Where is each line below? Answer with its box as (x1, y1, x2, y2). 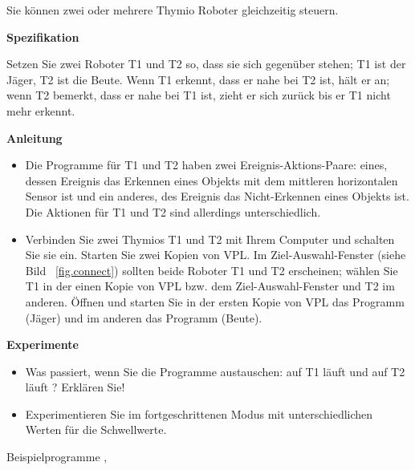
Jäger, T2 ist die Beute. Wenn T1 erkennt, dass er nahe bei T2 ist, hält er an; (6, 71, 390, 87)
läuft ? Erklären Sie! (25, 379, 125, 395)
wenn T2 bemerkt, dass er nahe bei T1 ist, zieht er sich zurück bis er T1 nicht (6, 87, 391, 103)
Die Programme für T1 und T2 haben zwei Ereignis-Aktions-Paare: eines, (25, 156, 388, 173)
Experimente (6, 336, 79, 353)
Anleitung (6, 129, 63, 146)
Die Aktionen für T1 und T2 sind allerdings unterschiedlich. (25, 203, 321, 220)
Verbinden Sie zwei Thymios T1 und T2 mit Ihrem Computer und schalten (25, 230, 395, 247)
